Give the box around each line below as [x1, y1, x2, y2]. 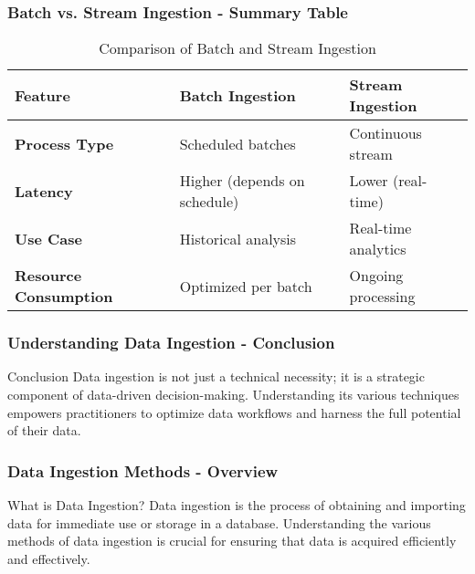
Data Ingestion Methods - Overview [7, 459, 279, 482]
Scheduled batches [179, 132, 296, 154]
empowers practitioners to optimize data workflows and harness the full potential [7, 402, 461, 422]
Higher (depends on [179, 170, 305, 192]
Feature [15, 84, 70, 106]
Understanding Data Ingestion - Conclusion [7, 331, 335, 354]
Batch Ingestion [179, 84, 296, 106]
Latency [15, 180, 73, 202]
